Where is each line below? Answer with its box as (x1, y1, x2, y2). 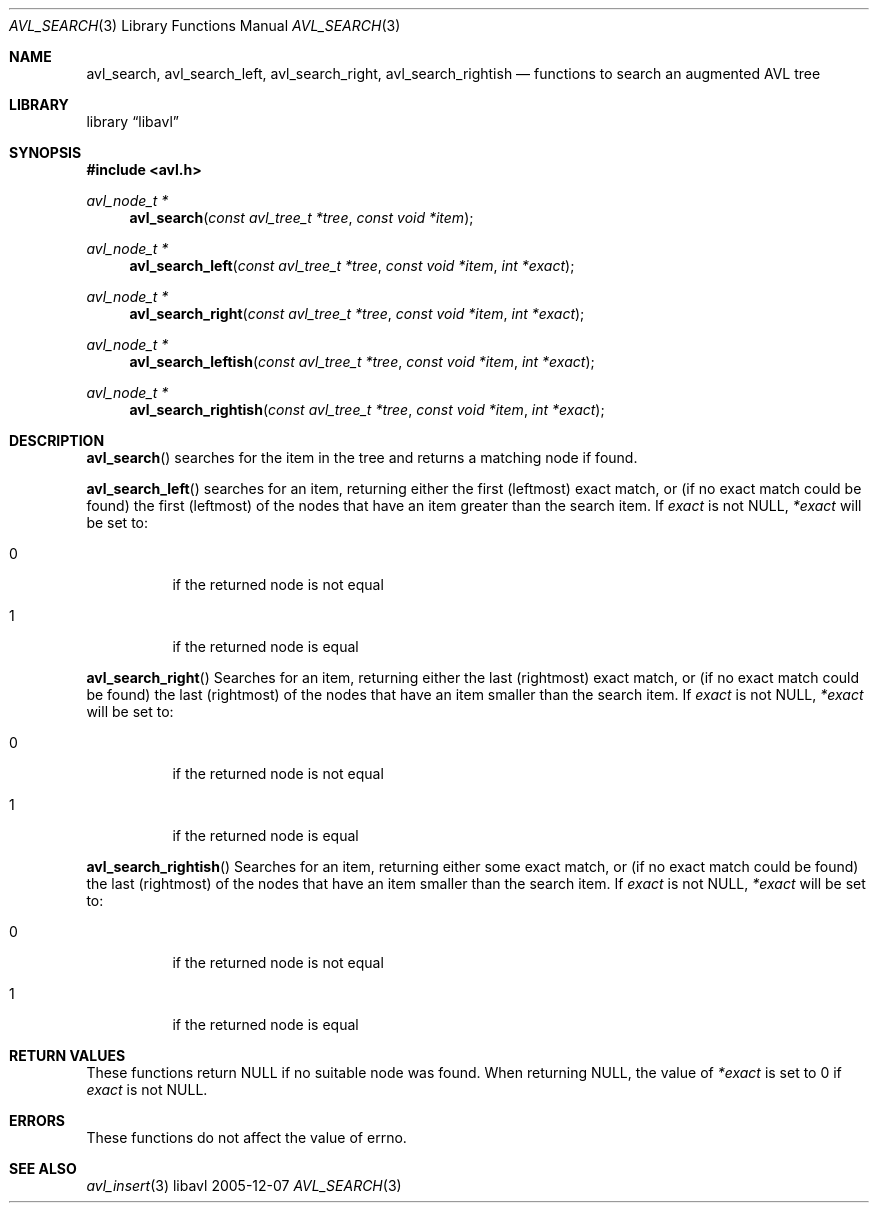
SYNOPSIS (9, 144, 82, 161)
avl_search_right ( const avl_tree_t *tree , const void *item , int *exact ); (129, 305, 585, 322)
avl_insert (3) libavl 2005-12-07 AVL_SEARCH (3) (86, 1177, 402, 1194)
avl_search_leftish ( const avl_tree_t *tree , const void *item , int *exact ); (129, 353, 595, 370)
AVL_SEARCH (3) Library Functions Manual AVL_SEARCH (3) (9, 17, 401, 34)
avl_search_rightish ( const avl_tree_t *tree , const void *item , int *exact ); (129, 401, 605, 418)
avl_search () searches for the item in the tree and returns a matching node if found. (86, 449, 638, 466)
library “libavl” (86, 113, 179, 130)
